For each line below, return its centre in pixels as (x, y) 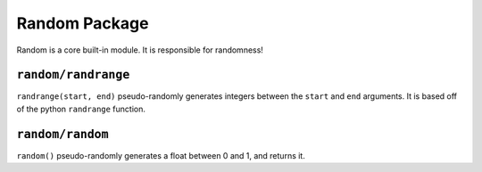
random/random (62, 134)
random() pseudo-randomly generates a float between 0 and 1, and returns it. (161, 155)
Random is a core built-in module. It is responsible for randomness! (140, 50)
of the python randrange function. (81, 109)
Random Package (83, 23)
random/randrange (73, 75)
